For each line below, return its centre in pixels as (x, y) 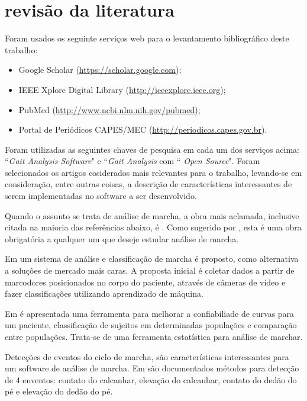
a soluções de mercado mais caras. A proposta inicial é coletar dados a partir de (150, 270)
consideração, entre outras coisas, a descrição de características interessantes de (148, 184)
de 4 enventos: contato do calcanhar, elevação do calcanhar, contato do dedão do (151, 379)
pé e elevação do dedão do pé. (59, 391)
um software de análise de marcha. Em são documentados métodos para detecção (152, 368)
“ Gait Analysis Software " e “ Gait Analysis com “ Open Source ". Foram (133, 161)
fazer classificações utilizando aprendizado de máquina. (104, 293)
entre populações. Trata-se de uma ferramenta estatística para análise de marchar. (154, 336)
